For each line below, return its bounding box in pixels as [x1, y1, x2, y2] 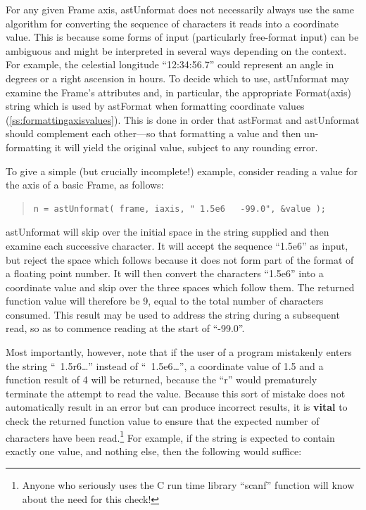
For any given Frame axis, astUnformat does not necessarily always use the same [6, 2, 354, 16]
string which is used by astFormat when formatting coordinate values [6, 98, 305, 113]
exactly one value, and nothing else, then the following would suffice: [6, 443, 302, 458]
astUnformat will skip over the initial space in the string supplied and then [6, 224, 329, 239]
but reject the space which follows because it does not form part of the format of [6, 252, 354, 267]
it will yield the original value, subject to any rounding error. [54, 139, 318, 154]
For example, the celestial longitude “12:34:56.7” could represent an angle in [6, 57, 334, 72]
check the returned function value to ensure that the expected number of [6, 414, 320, 428]
